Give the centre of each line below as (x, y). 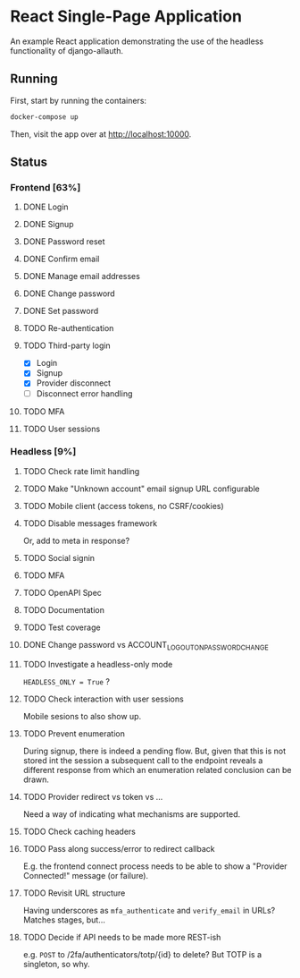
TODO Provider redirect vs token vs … (93, 796)
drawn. (36, 779)
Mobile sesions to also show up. (82, 716)
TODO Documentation (64, 609)
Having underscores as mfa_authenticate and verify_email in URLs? (149, 910)
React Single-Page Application (126, 17)
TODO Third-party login (67, 345)
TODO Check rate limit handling (81, 471)
